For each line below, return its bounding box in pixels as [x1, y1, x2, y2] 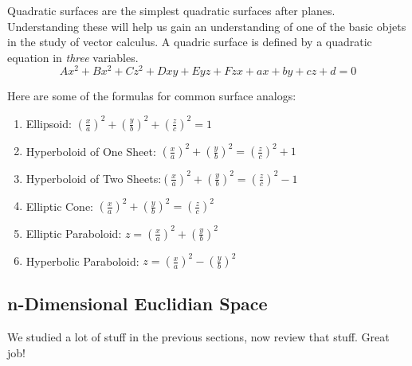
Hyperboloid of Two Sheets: [26, 169, 162, 186]
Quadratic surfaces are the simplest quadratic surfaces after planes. [7, 2, 335, 18]
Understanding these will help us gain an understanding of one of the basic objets [7, 18, 406, 34]
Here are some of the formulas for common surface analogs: [7, 88, 296, 104]
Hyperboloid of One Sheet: [26, 142, 156, 159]
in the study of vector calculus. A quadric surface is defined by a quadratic [7, 33, 372, 50]
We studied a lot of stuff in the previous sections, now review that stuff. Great [7, 329, 390, 345]
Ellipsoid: [26, 115, 72, 131]
